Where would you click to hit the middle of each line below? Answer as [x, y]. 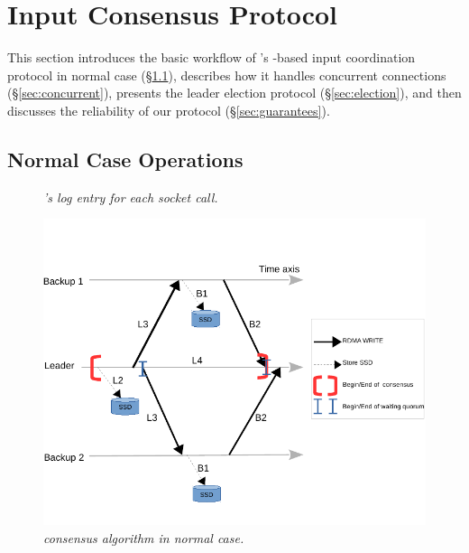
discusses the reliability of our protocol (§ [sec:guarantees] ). [169, 110]
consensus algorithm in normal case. [144, 538]
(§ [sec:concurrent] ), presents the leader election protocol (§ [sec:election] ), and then [234, 93]
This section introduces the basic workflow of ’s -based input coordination [212, 57]
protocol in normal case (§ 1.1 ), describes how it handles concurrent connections [227, 75]
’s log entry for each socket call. [131, 197]
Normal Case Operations [125, 159]
